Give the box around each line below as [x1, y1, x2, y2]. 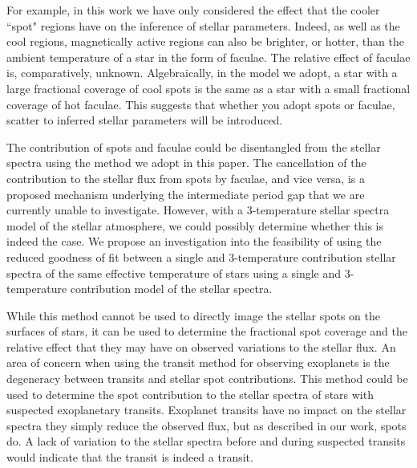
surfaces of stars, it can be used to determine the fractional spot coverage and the [6, 323, 407, 340]
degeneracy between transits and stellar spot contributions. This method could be [6, 370, 408, 387]
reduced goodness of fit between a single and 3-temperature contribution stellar [6, 248, 396, 265]
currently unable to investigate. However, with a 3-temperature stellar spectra [6, 201, 390, 218]
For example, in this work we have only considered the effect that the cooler [6, 2, 380, 18]
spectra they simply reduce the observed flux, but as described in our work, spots [6, 417, 407, 433]
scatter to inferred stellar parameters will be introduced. [6, 112, 283, 128]
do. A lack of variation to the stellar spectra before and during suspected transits [6, 433, 406, 450]
